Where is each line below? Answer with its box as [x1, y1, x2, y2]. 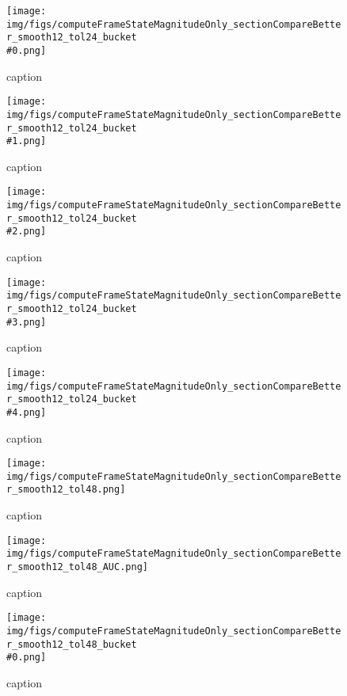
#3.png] [6, 316, 47, 328]
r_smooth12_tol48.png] [6, 484, 126, 496]
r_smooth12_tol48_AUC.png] [6, 561, 148, 572]
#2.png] [6, 226, 47, 238]
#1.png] [6, 135, 47, 147]
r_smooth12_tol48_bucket [6, 638, 137, 650]
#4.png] [6, 406, 47, 418]
